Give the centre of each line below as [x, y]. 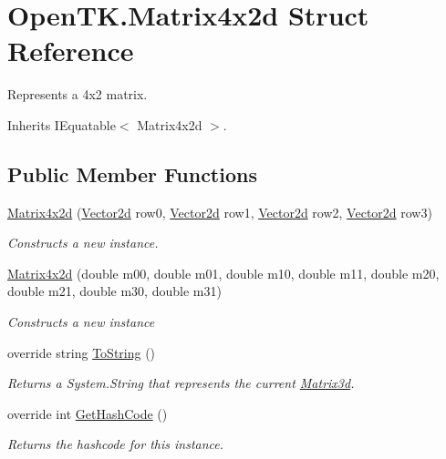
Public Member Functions [132, 173]
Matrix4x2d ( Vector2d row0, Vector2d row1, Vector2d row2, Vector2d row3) [220, 212]
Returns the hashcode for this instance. [116, 444]
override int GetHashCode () [88, 413]
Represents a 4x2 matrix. [78, 94]
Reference [71, 51]
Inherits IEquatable [62, 124]
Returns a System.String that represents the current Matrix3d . [181, 383]
